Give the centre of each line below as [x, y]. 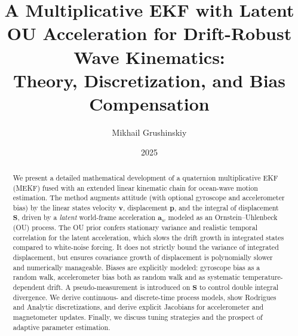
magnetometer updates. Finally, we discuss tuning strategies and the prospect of [138, 317]
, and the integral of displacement [226, 207]
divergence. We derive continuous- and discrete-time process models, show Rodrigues [145, 297]
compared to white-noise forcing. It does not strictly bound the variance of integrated [146, 247]
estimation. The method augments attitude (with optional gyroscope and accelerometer [149, 198]
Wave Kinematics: [149, 56]
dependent [29, 287]
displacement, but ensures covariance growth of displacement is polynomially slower [143, 257]
